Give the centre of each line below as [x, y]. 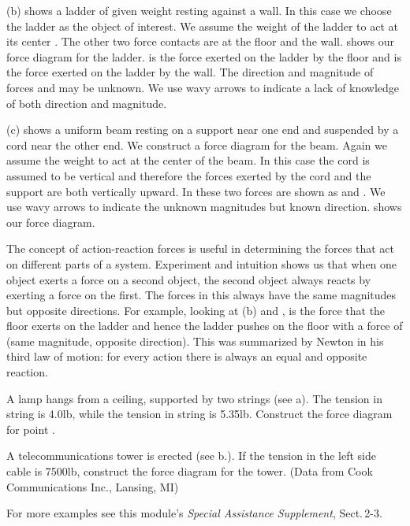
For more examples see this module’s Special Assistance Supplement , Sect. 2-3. [194, 513]
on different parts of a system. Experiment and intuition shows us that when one [202, 263]
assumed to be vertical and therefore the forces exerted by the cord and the [189, 175]
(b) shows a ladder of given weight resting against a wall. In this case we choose [199, 10]
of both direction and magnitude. [87, 103]
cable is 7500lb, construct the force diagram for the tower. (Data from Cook [190, 471]
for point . [31, 429]
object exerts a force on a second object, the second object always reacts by [189, 279]
